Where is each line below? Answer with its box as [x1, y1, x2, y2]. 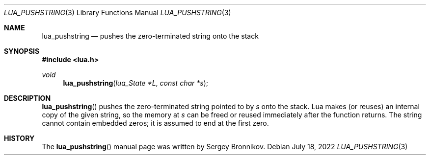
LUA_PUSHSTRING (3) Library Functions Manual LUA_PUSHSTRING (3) [4, 8, 231, 17]
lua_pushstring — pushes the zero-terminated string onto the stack [42, 32, 259, 40]
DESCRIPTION [4, 94, 51, 102]
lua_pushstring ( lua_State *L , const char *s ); [63, 79, 208, 87]
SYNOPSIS [4, 47, 40, 55]
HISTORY [4, 134, 35, 142]
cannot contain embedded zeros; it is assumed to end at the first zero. [42, 119, 269, 127]
